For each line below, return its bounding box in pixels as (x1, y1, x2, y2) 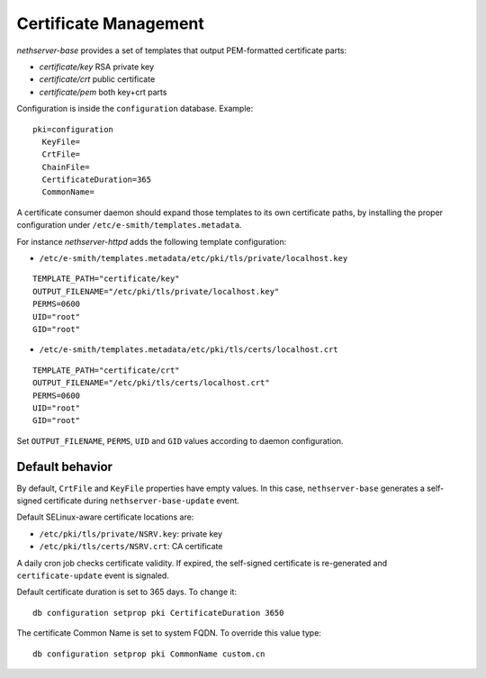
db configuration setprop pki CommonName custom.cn (32, 648, 265, 659)
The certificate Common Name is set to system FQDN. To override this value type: (16, 628, 321, 638)
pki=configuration (32, 124, 114, 134)
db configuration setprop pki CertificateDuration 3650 (32, 608, 284, 618)
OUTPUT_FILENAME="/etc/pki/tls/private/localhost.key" (32, 286, 280, 296)
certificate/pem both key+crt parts (39, 86, 167, 97)
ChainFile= (41, 162, 90, 172)
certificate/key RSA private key (39, 61, 155, 72)
